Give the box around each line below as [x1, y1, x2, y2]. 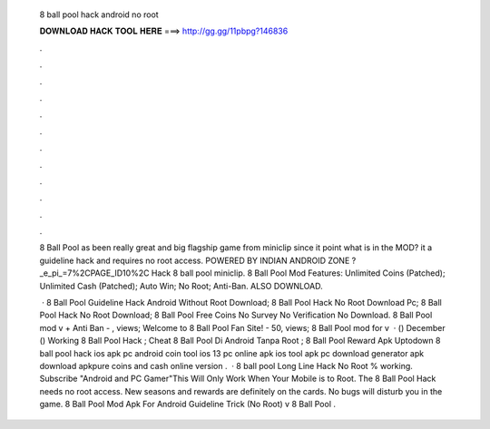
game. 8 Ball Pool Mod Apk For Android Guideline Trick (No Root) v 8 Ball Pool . [39, 399, 336, 410]
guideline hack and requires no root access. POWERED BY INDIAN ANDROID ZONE [39, 255, 350, 266]
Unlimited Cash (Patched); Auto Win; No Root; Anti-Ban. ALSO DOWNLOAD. [39, 280, 323, 291]
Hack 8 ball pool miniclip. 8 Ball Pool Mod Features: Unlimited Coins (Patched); [151, 268, 446, 278]
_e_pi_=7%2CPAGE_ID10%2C [39, 268, 150, 278]
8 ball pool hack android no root [39, 9, 159, 20]
